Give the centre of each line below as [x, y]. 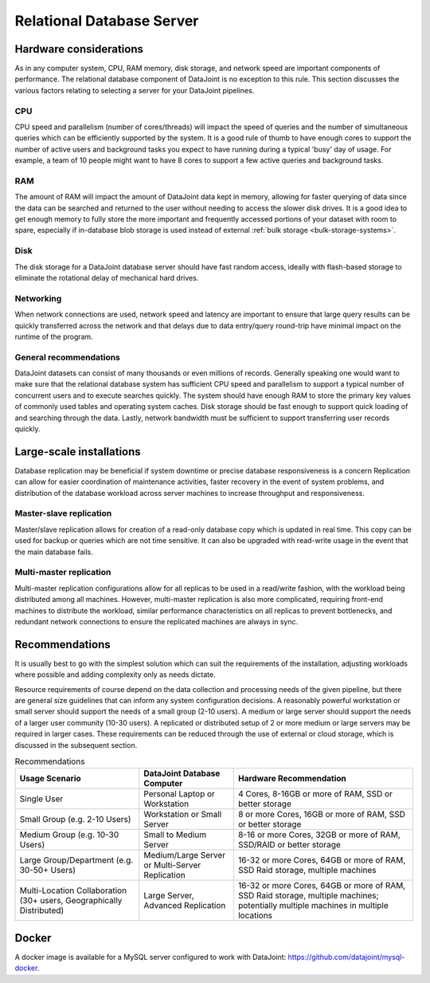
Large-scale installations [78, 452]
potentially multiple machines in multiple [313, 906]
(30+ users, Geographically [71, 901]
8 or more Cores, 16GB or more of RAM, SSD [321, 815]
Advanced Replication [185, 906]
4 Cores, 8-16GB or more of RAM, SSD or [315, 794]
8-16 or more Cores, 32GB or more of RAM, [319, 835]
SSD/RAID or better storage [289, 845]
